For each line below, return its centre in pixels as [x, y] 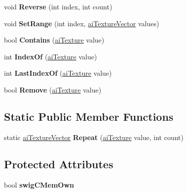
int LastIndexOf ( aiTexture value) [58, 73]
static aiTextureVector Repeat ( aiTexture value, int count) [94, 137]
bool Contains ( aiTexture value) [54, 40]
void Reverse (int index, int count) [58, 6]
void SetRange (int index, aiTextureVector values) [82, 23]
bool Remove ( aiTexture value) [53, 89]
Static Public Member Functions [89, 116]
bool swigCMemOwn [39, 184]
